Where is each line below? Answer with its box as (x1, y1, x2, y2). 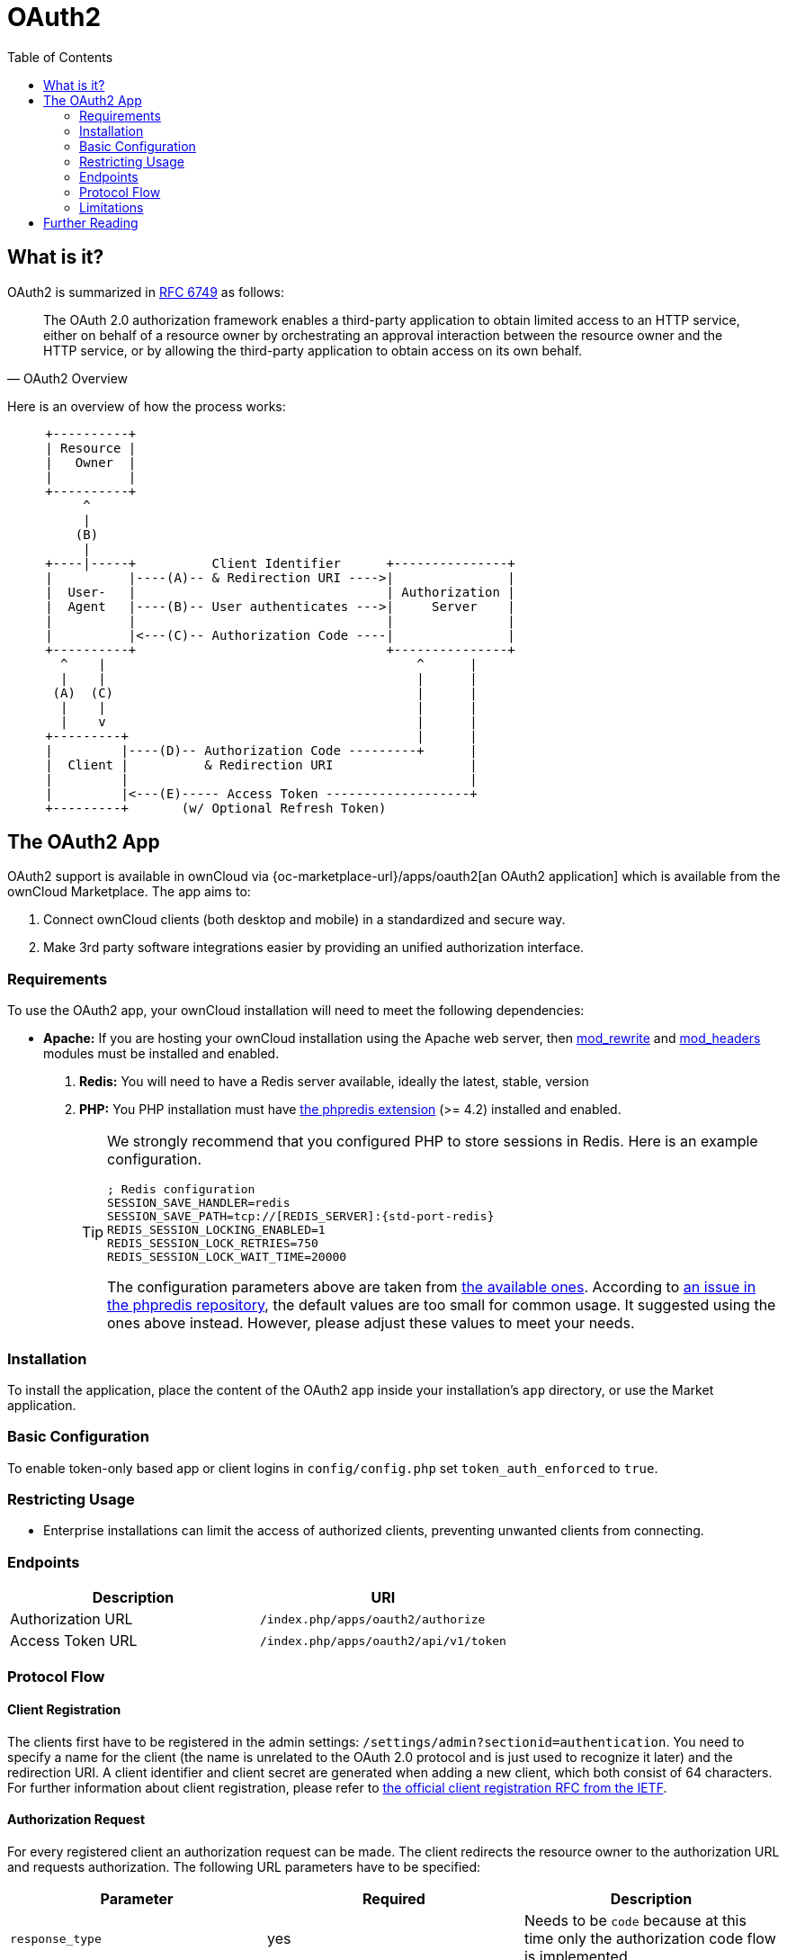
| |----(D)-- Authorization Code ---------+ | (45, 742, 478, 758)
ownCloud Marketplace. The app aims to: (7, 884, 251, 900)
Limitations (79, 199, 144, 215)
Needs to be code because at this (523, 1911, 747, 1929)
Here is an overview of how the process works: (7, 398, 286, 414)
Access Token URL (10, 1632, 138, 1650)
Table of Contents (7, 49, 113, 65)
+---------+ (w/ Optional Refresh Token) (45, 800, 387, 815)
